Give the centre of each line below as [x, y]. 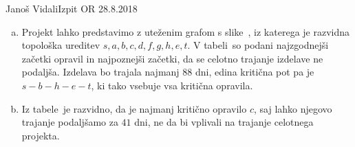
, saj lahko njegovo [293, 108]
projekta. [41, 135]
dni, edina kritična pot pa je [255, 72]
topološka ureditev [61, 45]
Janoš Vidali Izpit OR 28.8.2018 [72, 8]
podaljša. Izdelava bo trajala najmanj [100, 72]
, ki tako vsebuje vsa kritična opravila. [172, 85]
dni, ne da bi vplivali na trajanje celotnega [224, 122]
